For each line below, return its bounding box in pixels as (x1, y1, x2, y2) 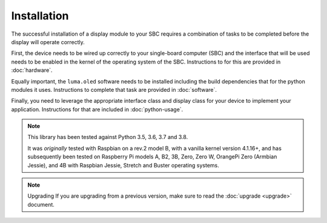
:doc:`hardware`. (11, 66, 53, 74)
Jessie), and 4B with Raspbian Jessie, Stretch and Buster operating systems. (27, 161, 219, 169)
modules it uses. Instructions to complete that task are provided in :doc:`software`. (11, 86, 217, 93)
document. (27, 201, 54, 208)
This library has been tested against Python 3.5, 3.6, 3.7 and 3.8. (27, 134, 188, 141)
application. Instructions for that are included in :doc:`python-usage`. (11, 106, 183, 113)
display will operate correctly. (11, 38, 85, 45)
